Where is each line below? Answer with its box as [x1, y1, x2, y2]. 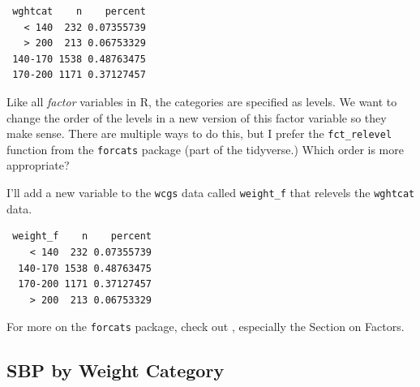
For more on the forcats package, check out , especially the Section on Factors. [6, 318, 405, 335]
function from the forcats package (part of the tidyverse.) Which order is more [6, 140, 404, 157]
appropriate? [6, 157, 70, 174]
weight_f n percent [12, 230, 152, 243]
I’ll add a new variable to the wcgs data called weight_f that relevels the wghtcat [6, 184, 415, 201]
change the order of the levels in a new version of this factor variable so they [6, 109, 387, 126]
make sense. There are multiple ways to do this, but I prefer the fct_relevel [6, 125, 392, 142]
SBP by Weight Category [6, 358, 225, 383]
